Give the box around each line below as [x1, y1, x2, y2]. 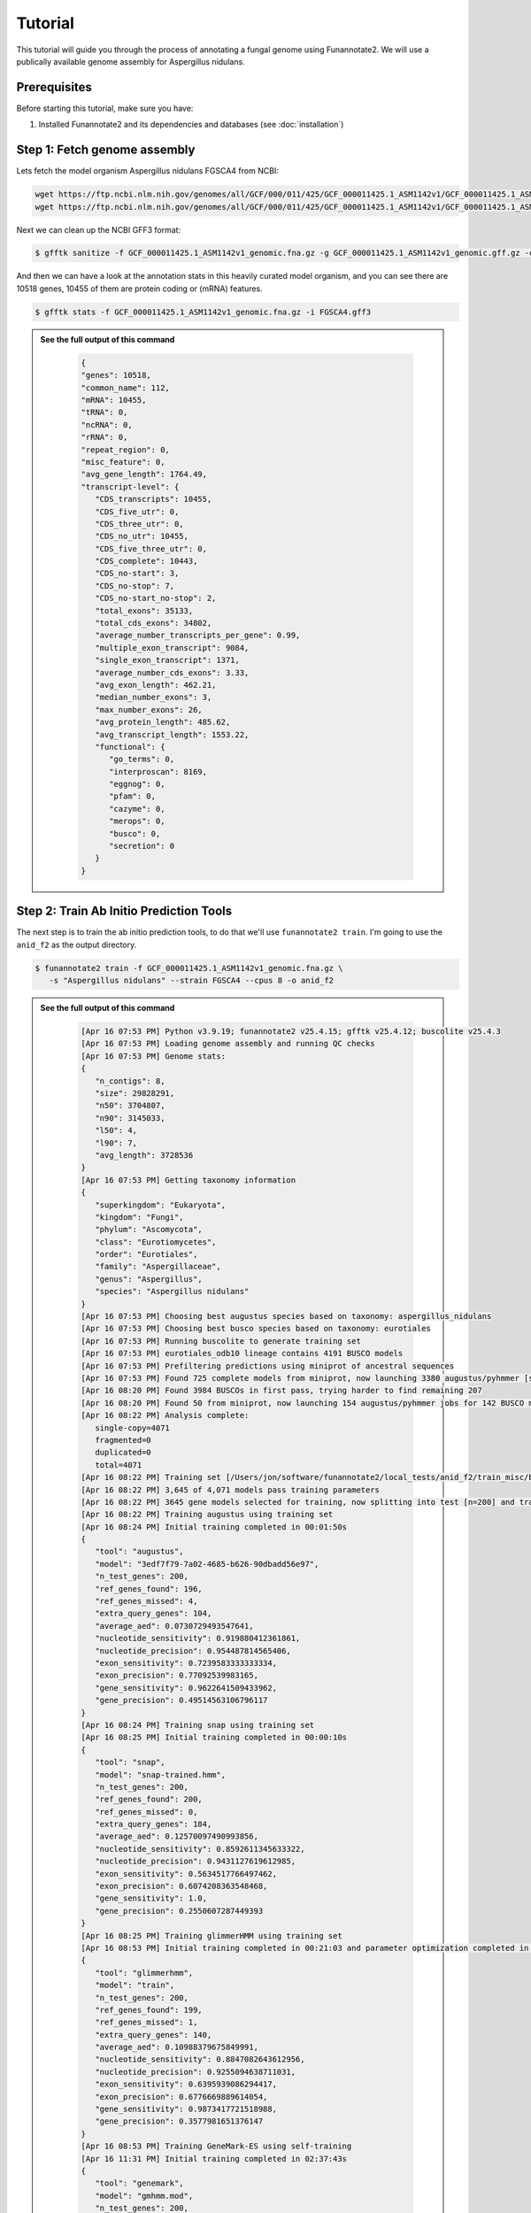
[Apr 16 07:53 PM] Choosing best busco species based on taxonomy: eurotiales [81, 1323, 431, 1334]
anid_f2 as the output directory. [16, 939, 137, 950]
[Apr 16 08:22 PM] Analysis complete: [81, 1410, 250, 1421]
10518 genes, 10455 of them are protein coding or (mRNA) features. [16, 283, 263, 294]
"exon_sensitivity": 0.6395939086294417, [94, 2079, 278, 2089]
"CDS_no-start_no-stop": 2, [94, 593, 217, 604]
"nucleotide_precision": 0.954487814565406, [94, 1646, 291, 1655]
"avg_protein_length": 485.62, [94, 717, 231, 728]
